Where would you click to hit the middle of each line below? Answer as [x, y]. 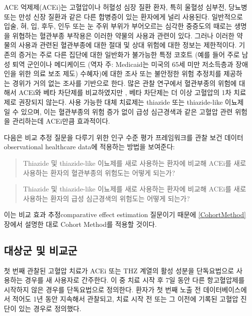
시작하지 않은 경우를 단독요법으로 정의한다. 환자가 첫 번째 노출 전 [102, 289]
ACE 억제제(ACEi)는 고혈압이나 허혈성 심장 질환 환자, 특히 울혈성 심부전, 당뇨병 [126, 7]
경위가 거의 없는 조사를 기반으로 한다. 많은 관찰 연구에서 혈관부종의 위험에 [125, 83]
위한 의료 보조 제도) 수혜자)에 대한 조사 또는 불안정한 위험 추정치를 [120, 73]
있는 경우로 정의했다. [50, 308]
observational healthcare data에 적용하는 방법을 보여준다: [89, 147]
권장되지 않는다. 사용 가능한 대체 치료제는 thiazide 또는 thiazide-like [121, 102]
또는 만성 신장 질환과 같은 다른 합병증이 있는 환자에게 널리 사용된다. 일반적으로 [124, 16]
